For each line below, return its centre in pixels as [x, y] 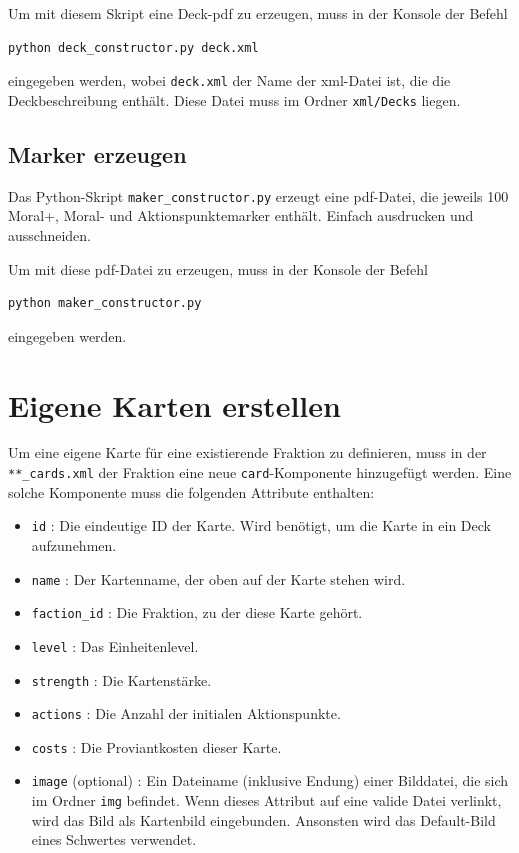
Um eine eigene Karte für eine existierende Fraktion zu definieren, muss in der [247, 452]
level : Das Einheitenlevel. [115, 645]
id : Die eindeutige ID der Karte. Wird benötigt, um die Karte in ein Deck [261, 525]
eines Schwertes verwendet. [114, 839]
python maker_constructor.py [105, 303]
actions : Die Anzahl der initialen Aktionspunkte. [186, 713]
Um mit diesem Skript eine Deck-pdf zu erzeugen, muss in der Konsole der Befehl [258, 13]
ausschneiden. [49, 234]
